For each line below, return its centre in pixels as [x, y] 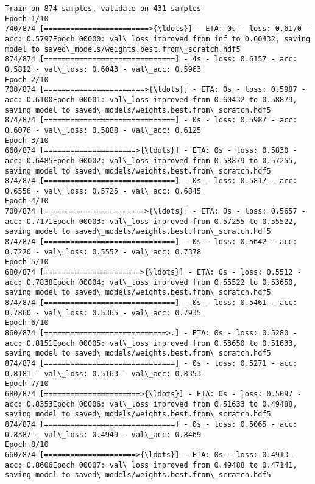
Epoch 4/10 [27, 201]
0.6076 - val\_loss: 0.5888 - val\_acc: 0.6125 [103, 130]
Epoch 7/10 [27, 384]
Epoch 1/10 [27, 19]
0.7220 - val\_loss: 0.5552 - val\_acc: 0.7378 [103, 252]
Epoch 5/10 [27, 262]
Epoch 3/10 [27, 140]
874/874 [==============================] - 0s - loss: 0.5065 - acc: [151, 424]
